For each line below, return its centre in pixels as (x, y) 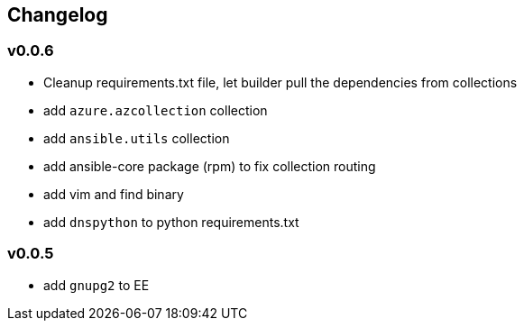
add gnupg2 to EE (97, 285)
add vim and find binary (114, 194)
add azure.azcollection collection (156, 110)
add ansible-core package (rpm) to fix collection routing (210, 166)
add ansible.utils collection (137, 138)
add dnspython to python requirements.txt (171, 222)
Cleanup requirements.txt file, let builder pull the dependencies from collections (280, 82)
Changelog (58, 15)
